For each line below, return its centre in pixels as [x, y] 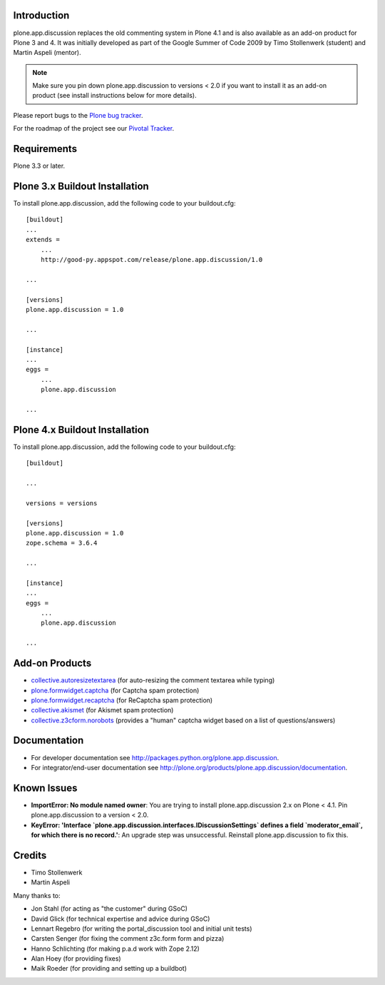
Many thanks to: [37, 895]
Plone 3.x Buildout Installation [81, 186]
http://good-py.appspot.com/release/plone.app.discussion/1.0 [152, 260]
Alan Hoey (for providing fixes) [76, 959]
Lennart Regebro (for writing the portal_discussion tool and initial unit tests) [142, 929]
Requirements [45, 149]
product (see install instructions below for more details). [114, 96]
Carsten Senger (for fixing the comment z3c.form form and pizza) [128, 939]
